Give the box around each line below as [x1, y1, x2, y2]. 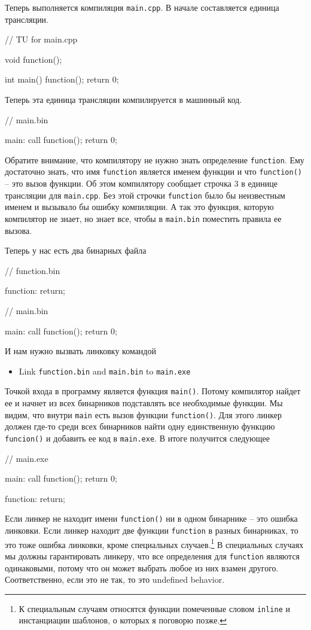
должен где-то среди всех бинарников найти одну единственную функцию [5, 420, 275, 433]
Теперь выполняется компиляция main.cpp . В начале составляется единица [5, 1, 279, 13]
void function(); [5, 53, 62, 65]
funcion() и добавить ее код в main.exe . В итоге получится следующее [5, 431, 270, 444]
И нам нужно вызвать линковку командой [5, 345, 156, 357]
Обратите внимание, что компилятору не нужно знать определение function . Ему [5, 153, 304, 166]
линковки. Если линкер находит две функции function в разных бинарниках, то [5, 524, 298, 537]
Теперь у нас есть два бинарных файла [5, 244, 147, 257]
